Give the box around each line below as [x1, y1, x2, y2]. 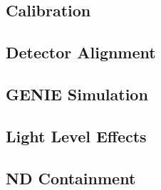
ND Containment [6, 167, 136, 189]
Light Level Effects [6, 125, 147, 147]
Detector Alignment [6, 41, 156, 63]
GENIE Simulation [6, 83, 148, 105]
